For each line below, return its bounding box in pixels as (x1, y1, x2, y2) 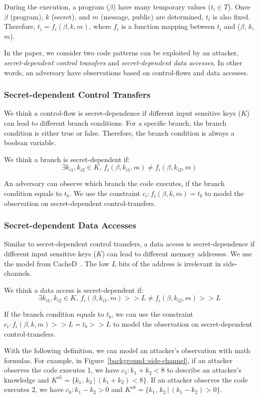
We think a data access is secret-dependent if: (4, 284, 143, 295)
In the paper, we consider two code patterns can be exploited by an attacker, (4, 47, 239, 58)
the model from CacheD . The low (4, 258, 110, 268)
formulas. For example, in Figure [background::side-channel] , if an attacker (4, 355, 233, 365)
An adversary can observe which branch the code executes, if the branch (4, 178, 225, 189)
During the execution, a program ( (4, 1, 110, 11)
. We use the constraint (69, 188, 140, 198)
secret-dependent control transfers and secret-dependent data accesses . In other (4, 57, 243, 67)
